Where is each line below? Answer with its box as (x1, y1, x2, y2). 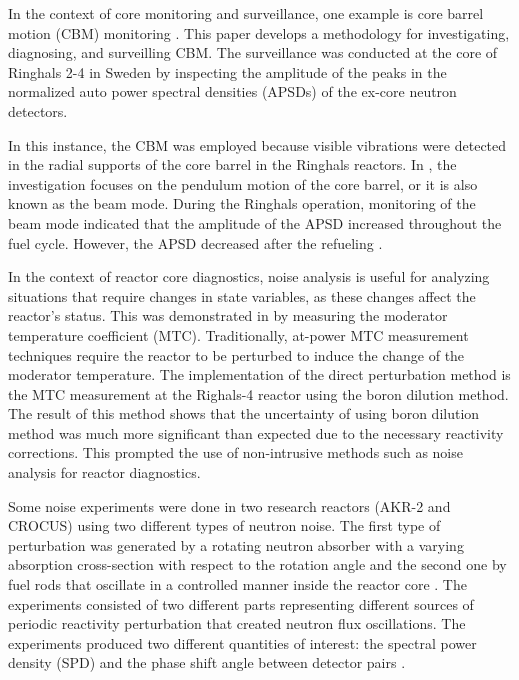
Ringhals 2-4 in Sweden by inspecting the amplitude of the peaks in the (8, 61, 447, 82)
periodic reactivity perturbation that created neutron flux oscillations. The (8, 613, 466, 634)
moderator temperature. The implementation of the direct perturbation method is (8, 364, 511, 385)
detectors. (8, 100, 68, 121)
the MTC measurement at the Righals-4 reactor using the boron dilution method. (8, 383, 509, 404)
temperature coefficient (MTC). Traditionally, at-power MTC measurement (8, 324, 469, 345)
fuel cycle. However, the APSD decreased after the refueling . (8, 232, 383, 253)
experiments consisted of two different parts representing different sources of (8, 593, 474, 614)
